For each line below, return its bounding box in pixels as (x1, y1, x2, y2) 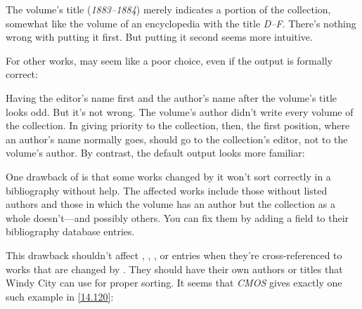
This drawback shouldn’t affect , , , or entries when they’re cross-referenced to (6, 247, 342, 262)
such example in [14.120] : (6, 289, 114, 303)
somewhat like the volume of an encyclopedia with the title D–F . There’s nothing (6, 15, 356, 30)
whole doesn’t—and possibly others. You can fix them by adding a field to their (6, 210, 349, 225)
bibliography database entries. (6, 224, 135, 239)
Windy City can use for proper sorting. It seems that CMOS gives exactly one (6, 275, 342, 290)
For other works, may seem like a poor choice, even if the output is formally (6, 53, 332, 67)
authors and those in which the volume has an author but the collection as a (6, 197, 335, 211)
